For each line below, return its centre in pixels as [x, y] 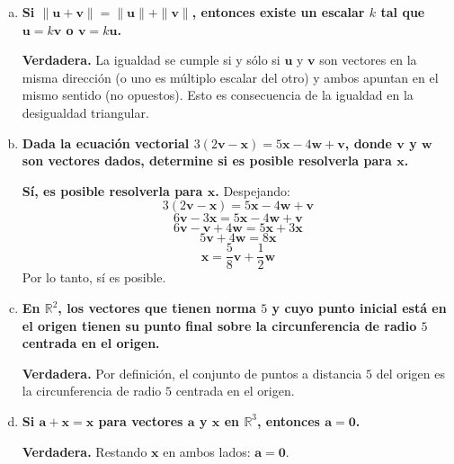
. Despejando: [253, 190]
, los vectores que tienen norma [157, 308]
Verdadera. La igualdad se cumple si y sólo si [151, 60]
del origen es [410, 373]
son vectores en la [368, 60]
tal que [403, 12]
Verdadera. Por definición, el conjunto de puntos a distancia [192, 373]
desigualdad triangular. [85, 112]
